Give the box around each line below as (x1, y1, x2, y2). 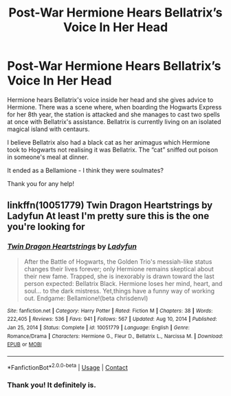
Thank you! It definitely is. (7, 380, 96, 390)
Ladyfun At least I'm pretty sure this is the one (7, 210, 210, 222)
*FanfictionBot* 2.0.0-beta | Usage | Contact (7, 362, 129, 371)
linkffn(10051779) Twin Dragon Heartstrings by (7, 200, 213, 211)
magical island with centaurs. (7, 125, 90, 133)
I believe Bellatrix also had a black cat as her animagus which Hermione (7, 138, 210, 146)
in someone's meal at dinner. (7, 153, 89, 161)
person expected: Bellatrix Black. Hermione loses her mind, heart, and (23, 279, 223, 287)
